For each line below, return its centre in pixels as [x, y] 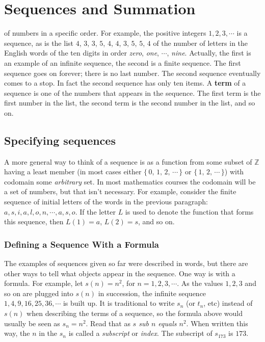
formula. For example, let [44, 283]
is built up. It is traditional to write [119, 303]
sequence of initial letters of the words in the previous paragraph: [106, 202]
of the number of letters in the [201, 43]
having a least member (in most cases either [73, 172]
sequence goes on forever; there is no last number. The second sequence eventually [132, 73]
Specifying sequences [60, 140]
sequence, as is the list [39, 43]
